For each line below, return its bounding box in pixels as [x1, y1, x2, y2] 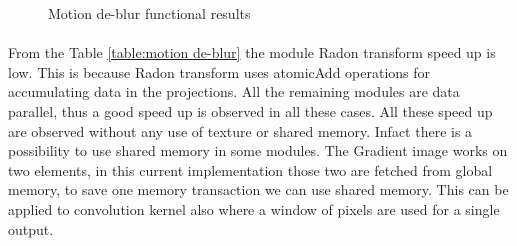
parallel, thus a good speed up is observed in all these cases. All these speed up [8, 100, 493, 121]
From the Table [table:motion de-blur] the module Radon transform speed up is [8, 42, 496, 63]
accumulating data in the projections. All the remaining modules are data [8, 81, 460, 102]
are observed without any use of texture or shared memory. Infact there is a [8, 120, 473, 141]
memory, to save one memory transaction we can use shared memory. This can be [8, 179, 509, 200]
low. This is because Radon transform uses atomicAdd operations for [8, 61, 431, 82]
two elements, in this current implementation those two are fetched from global [8, 159, 493, 180]
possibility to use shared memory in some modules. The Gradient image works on [8, 140, 508, 161]
